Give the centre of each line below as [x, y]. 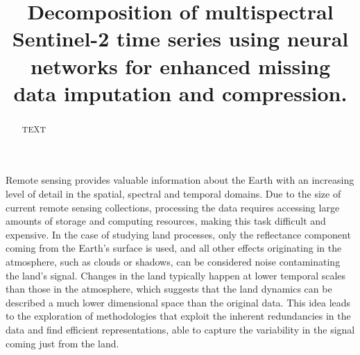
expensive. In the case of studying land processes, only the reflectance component [178, 234]
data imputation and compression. [180, 93]
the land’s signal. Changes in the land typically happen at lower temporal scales [176, 275]
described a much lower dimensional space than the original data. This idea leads [178, 302]
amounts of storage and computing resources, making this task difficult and [166, 221]
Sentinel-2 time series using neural [180, 38]
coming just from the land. [62, 343]
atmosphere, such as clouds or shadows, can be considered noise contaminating [173, 261]
